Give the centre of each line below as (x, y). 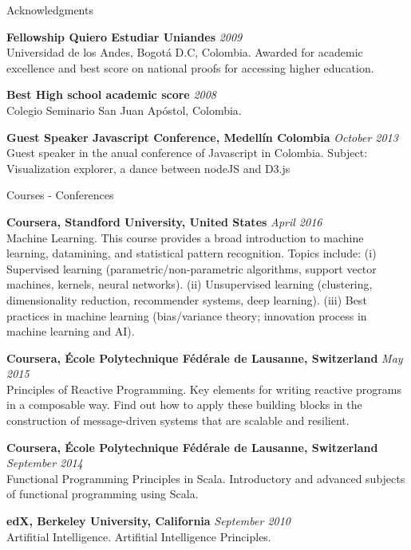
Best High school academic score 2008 (112, 94)
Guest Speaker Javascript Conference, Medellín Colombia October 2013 (202, 137)
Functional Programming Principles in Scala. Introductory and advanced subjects (206, 478)
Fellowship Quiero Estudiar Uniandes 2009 (124, 36)
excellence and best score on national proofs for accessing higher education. (190, 67)
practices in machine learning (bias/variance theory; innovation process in (187, 315)
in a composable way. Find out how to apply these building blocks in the (184, 405)
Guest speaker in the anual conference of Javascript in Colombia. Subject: (187, 153)
